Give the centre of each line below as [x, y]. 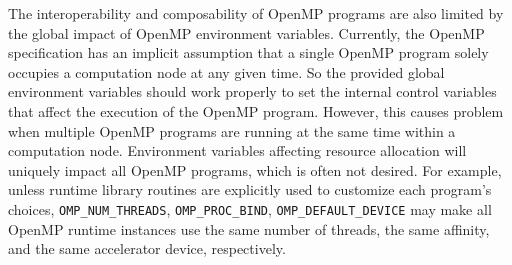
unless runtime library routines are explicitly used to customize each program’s [250, 189]
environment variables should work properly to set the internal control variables [252, 91]
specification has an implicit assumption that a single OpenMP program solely [248, 52]
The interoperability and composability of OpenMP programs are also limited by [256, 13]
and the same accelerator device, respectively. [147, 248]
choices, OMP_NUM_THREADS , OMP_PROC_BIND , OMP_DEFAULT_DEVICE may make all [250, 208]
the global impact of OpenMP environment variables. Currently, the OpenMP [246, 32]
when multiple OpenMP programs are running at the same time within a [232, 130]
